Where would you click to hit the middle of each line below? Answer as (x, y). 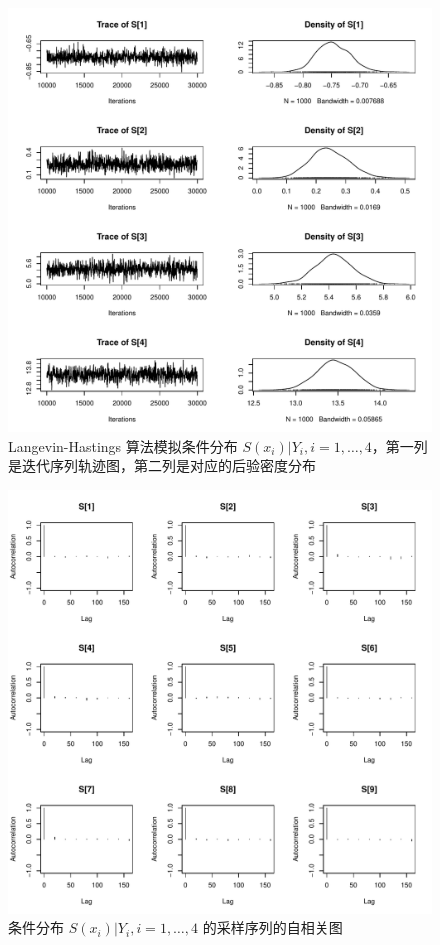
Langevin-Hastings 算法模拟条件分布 (123, 445)
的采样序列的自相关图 (272, 927)
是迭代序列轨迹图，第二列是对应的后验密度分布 (162, 465)
